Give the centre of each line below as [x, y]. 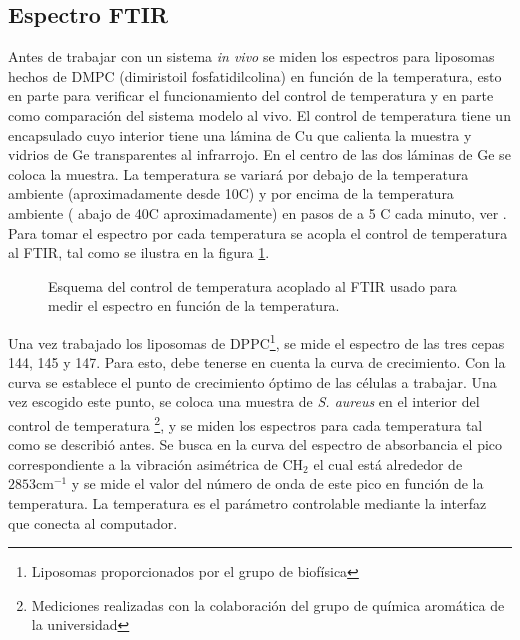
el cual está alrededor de [388, 463]
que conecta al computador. [93, 522]
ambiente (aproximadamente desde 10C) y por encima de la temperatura [231, 193]
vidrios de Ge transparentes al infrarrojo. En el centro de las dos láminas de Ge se [259, 154]
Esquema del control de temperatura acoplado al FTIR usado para [252, 285]
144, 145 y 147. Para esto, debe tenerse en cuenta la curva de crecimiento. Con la [257, 362]
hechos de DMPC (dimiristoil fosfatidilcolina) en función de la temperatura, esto [255, 75]
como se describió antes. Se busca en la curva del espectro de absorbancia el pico [255, 444]
